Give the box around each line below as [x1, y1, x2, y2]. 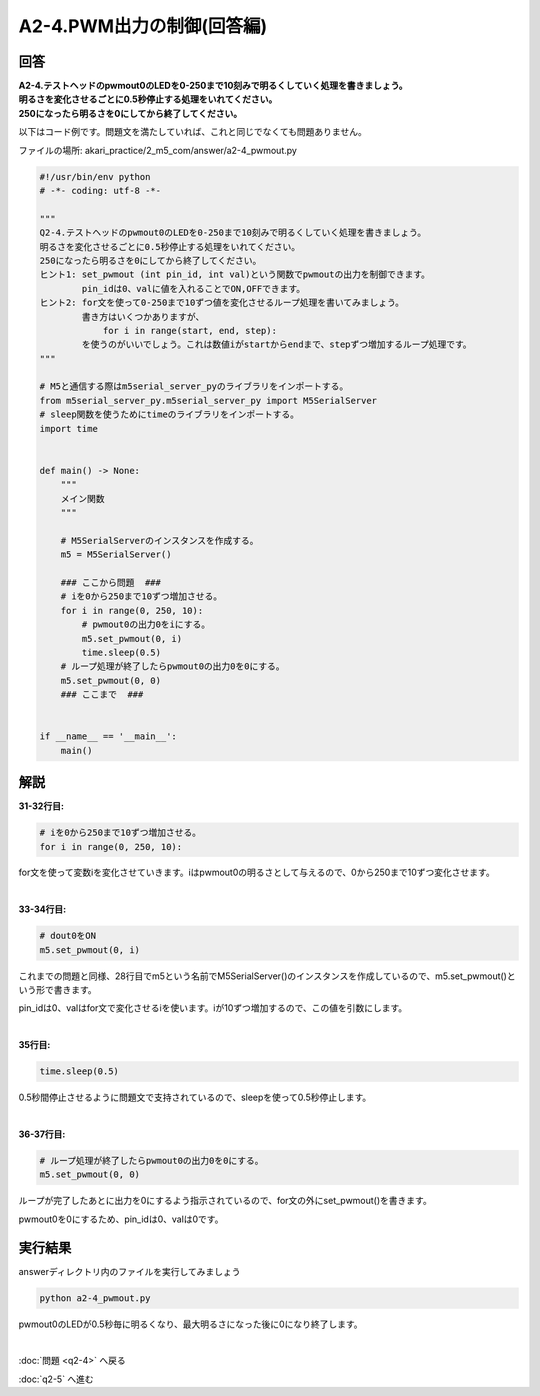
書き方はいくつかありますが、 [81, 311, 205, 322]
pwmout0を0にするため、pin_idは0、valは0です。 [18, 1213, 224, 1225]
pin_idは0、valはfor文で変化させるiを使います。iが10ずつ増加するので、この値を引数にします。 [18, 1002, 408, 1014]
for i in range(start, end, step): [102, 325, 277, 336]
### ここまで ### [60, 689, 144, 700]
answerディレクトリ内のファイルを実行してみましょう [18, 1265, 241, 1277]
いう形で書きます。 [18, 984, 97, 996]
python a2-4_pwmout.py [39, 1292, 151, 1304]
